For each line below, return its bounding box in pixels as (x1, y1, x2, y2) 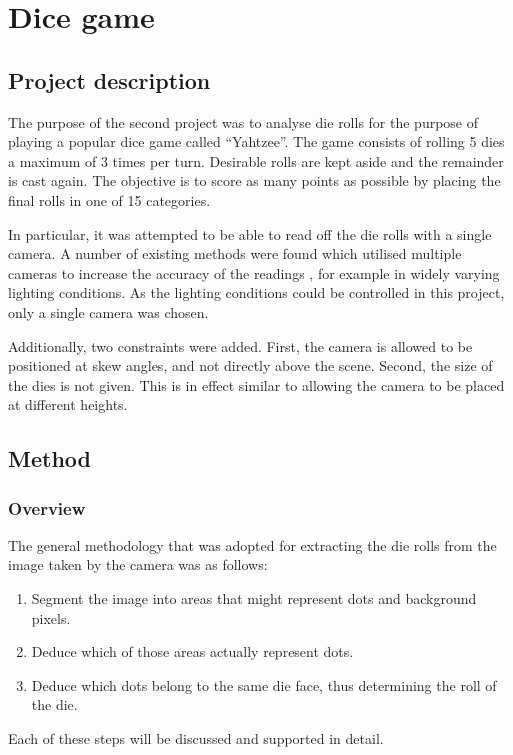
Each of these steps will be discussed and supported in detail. (8, 728, 384, 749)
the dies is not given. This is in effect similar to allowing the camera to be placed (8, 374, 505, 395)
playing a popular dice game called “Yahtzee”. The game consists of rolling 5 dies (8, 131, 505, 152)
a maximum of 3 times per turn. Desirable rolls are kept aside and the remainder (8, 150, 504, 171)
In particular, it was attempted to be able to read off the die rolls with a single (8, 223, 492, 244)
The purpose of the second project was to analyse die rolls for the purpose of (8, 111, 479, 132)
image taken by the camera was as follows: (8, 554, 268, 575)
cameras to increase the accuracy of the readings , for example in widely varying (8, 262, 500, 283)
